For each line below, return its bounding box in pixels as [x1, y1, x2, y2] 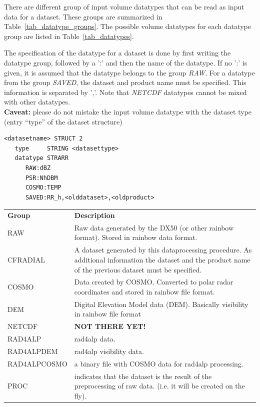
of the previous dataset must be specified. [74, 264, 202, 274]
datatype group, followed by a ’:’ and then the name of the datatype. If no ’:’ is [4, 57, 247, 67]
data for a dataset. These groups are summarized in [4, 11, 162, 21]
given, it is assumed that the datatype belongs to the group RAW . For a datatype [4, 67, 255, 77]
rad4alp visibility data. [74, 345, 144, 356]
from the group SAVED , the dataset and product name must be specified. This [4, 77, 246, 87]
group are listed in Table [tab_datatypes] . [4, 30, 134, 41]
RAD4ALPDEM [7, 345, 58, 356]
